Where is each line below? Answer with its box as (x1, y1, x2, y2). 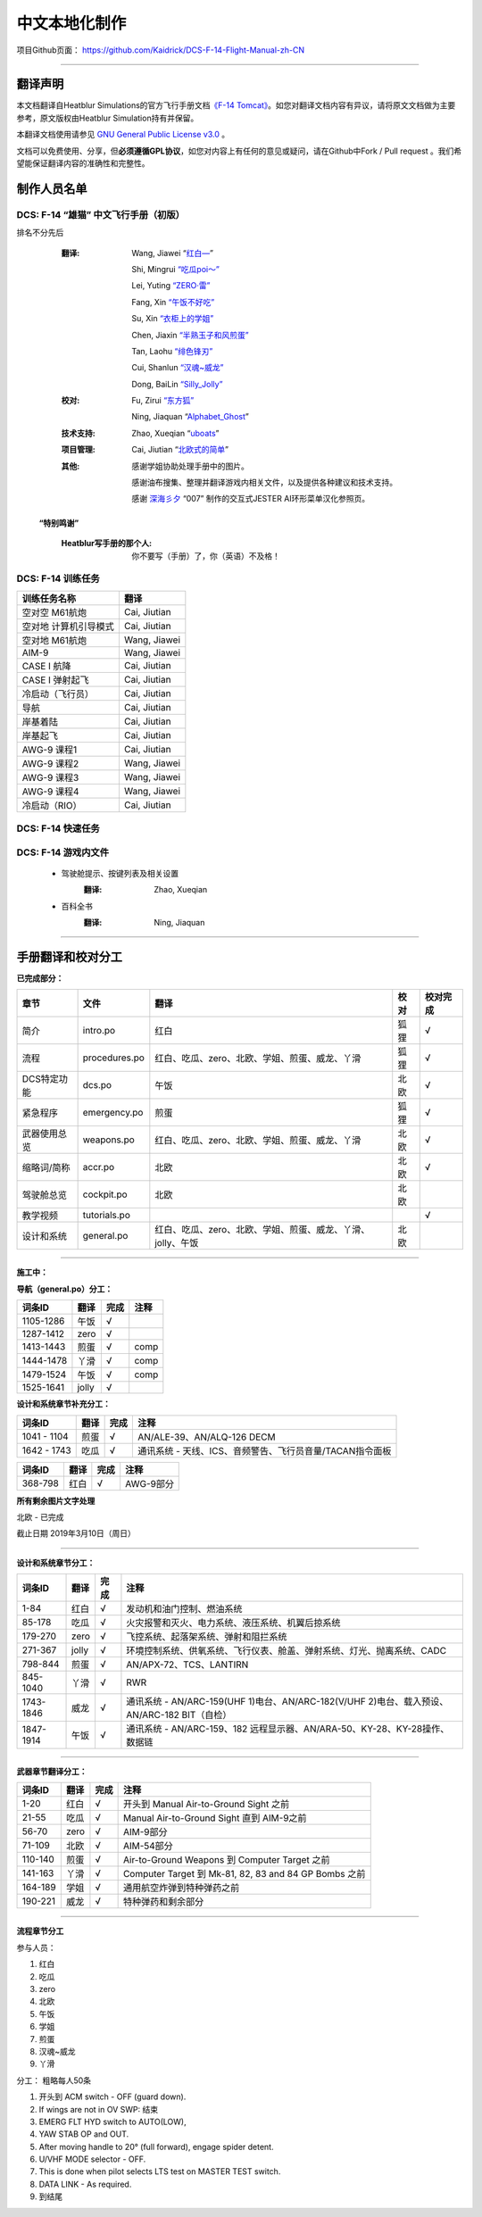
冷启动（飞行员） (21, 687, 94, 700)
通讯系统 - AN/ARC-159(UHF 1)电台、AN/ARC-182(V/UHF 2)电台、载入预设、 (126, 1696, 449, 1708)
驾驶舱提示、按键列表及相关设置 (61, 868, 179, 878)
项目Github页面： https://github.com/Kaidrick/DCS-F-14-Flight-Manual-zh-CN (16, 45, 305, 55)
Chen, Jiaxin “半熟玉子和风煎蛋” (131, 329, 249, 340)
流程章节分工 (16, 1926, 64, 1937)
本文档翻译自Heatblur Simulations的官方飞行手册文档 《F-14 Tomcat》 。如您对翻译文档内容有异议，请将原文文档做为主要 (16, 100, 456, 111)
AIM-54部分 (122, 1839, 173, 1852)
